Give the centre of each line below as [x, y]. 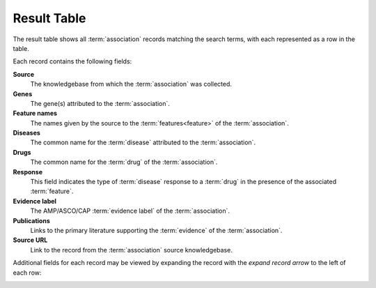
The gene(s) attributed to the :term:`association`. [100, 103]
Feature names [35, 113]
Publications [31, 220]
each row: [27, 273]
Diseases [27, 133]
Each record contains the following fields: [72, 61]
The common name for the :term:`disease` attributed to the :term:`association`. [143, 142]
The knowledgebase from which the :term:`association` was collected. [131, 84]
